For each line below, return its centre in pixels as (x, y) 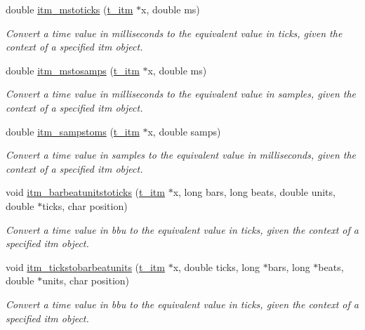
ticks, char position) (85, 205)
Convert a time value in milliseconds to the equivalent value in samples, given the (181, 94)
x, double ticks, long (217, 266)
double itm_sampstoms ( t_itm (73, 131)
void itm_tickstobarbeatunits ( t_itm (85, 266)
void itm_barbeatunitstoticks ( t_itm (85, 192)
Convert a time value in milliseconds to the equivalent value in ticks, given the (174, 33)
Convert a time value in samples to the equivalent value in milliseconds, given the (181, 155)
